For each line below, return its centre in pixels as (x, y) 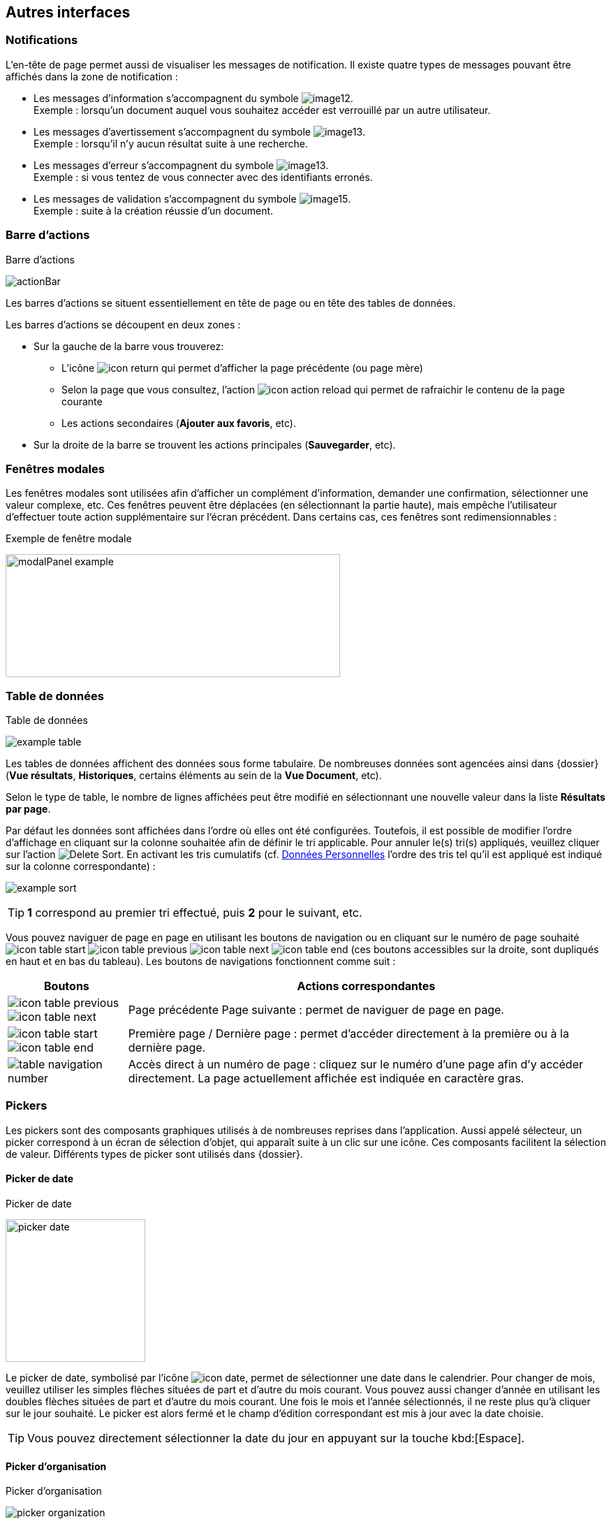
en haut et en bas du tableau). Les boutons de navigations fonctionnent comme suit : (201, 961)
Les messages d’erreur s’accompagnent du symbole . (181, 165)
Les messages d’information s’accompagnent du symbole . (193, 98)
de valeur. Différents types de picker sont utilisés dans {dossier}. (154, 1154)
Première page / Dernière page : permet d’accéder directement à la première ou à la (348, 1034)
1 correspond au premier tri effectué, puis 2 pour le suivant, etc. (195, 913)
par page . (28, 809)
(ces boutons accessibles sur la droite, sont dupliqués (475, 950)
